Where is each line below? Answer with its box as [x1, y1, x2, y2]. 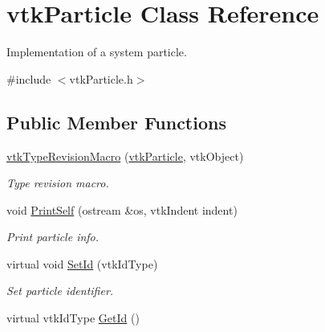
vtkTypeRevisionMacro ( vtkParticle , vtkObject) [6, 147, 244, 164]
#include [6, 70, 51, 87]
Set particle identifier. [6, 282, 114, 299]
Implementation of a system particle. [6, 43, 187, 60]
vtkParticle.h [69, 70, 133, 87]
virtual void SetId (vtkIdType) [6, 255, 158, 272]
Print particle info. [6, 228, 100, 245]
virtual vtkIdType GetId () [6, 309, 140, 326]
